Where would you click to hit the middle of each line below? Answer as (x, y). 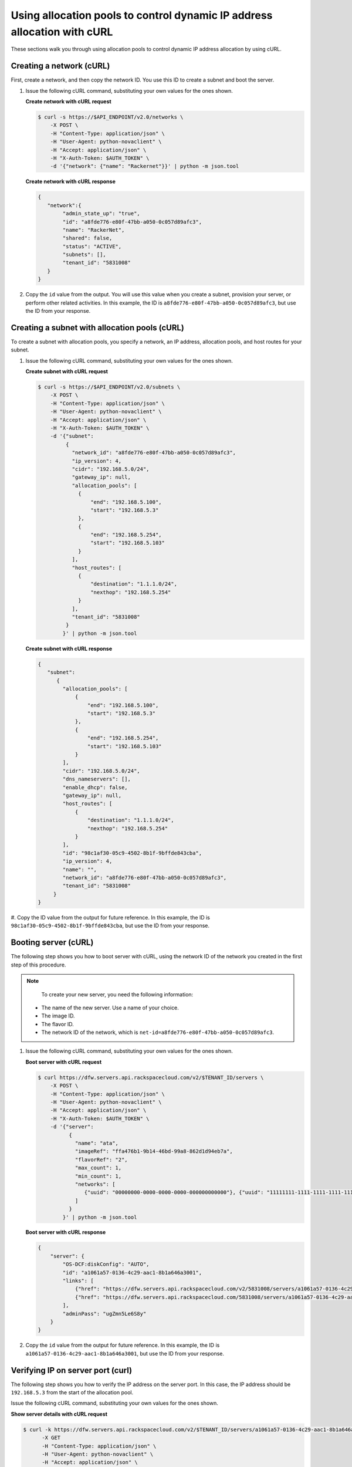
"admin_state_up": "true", (101, 214)
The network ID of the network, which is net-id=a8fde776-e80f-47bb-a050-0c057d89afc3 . (158, 1032)
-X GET (51, 1438)
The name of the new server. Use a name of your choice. (110, 1008)
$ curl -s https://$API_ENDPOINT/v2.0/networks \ (111, 117)
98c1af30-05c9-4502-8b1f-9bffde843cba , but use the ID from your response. (110, 926)
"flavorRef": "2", (101, 1160)
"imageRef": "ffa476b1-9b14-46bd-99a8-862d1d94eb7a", (154, 1151)
